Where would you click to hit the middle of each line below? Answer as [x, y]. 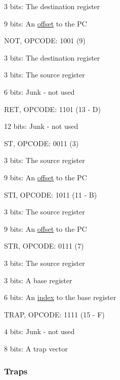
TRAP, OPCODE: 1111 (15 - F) [54, 314]
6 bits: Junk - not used [39, 91]
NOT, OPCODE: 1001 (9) [45, 40]
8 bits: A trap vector [36, 348]
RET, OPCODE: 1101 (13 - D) [52, 109]
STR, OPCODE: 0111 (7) [44, 246]
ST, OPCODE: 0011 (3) [42, 143]
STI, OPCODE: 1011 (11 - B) [51, 194]
